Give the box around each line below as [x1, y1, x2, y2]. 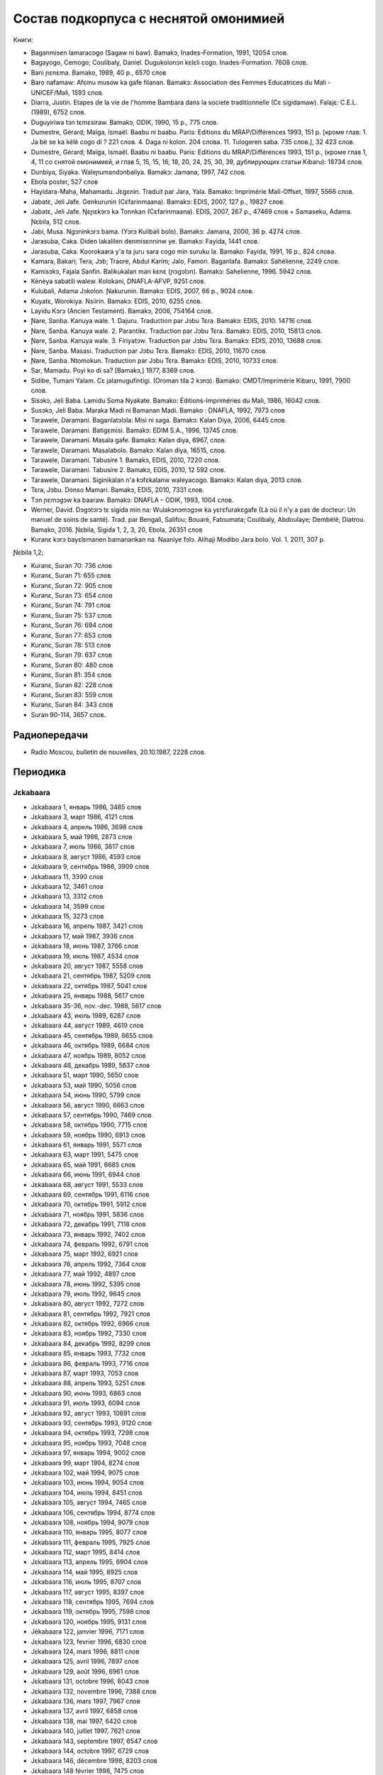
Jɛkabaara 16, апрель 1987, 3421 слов [30, 922, 143, 930]
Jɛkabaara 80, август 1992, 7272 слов [30, 1299, 145, 1308]
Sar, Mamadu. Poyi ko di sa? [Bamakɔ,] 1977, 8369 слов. [30, 366, 196, 375]
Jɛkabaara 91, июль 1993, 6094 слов [30, 1399, 140, 1407]
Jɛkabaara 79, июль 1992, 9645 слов [30, 1289, 141, 1298]
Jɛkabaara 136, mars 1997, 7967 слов [30, 1697, 141, 1705]
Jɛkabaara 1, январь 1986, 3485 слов [30, 802, 142, 811]
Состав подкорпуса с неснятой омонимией [13, 11, 285, 26]
